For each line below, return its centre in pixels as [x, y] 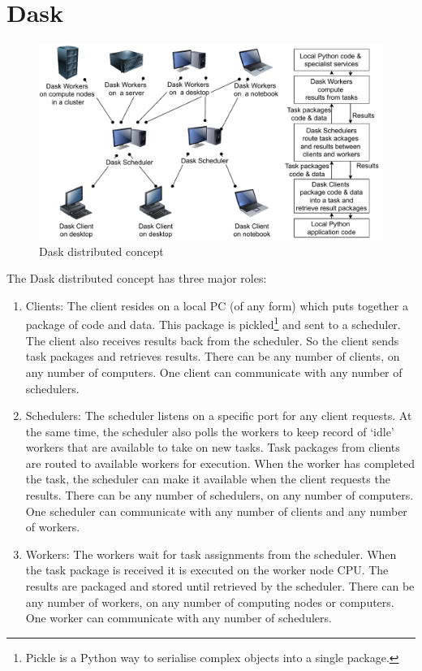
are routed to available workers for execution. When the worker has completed [220, 463]
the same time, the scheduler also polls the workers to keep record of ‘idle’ [210, 431]
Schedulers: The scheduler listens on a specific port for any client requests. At [219, 416]
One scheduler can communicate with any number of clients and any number [216, 511]
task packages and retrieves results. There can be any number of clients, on [213, 356]
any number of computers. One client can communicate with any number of [214, 372]
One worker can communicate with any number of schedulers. [179, 618]
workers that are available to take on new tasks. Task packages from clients [213, 447]
